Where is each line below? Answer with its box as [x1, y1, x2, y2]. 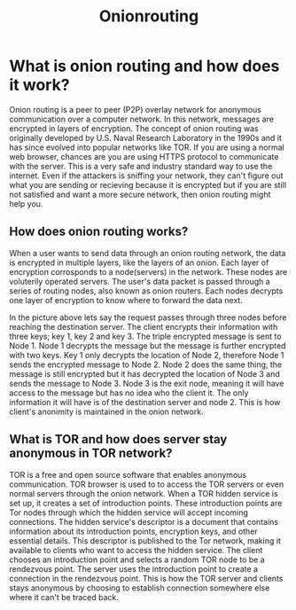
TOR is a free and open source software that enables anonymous [9, 469, 246, 480]
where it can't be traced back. [9, 591, 120, 602]
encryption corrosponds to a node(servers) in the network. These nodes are [9, 266, 288, 277]
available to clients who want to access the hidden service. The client [9, 544, 263, 555]
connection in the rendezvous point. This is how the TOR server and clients [9, 573, 284, 583]
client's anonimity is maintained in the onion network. [9, 406, 204, 417]
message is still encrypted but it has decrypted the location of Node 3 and [9, 368, 281, 379]
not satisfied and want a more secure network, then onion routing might [9, 189, 271, 199]
